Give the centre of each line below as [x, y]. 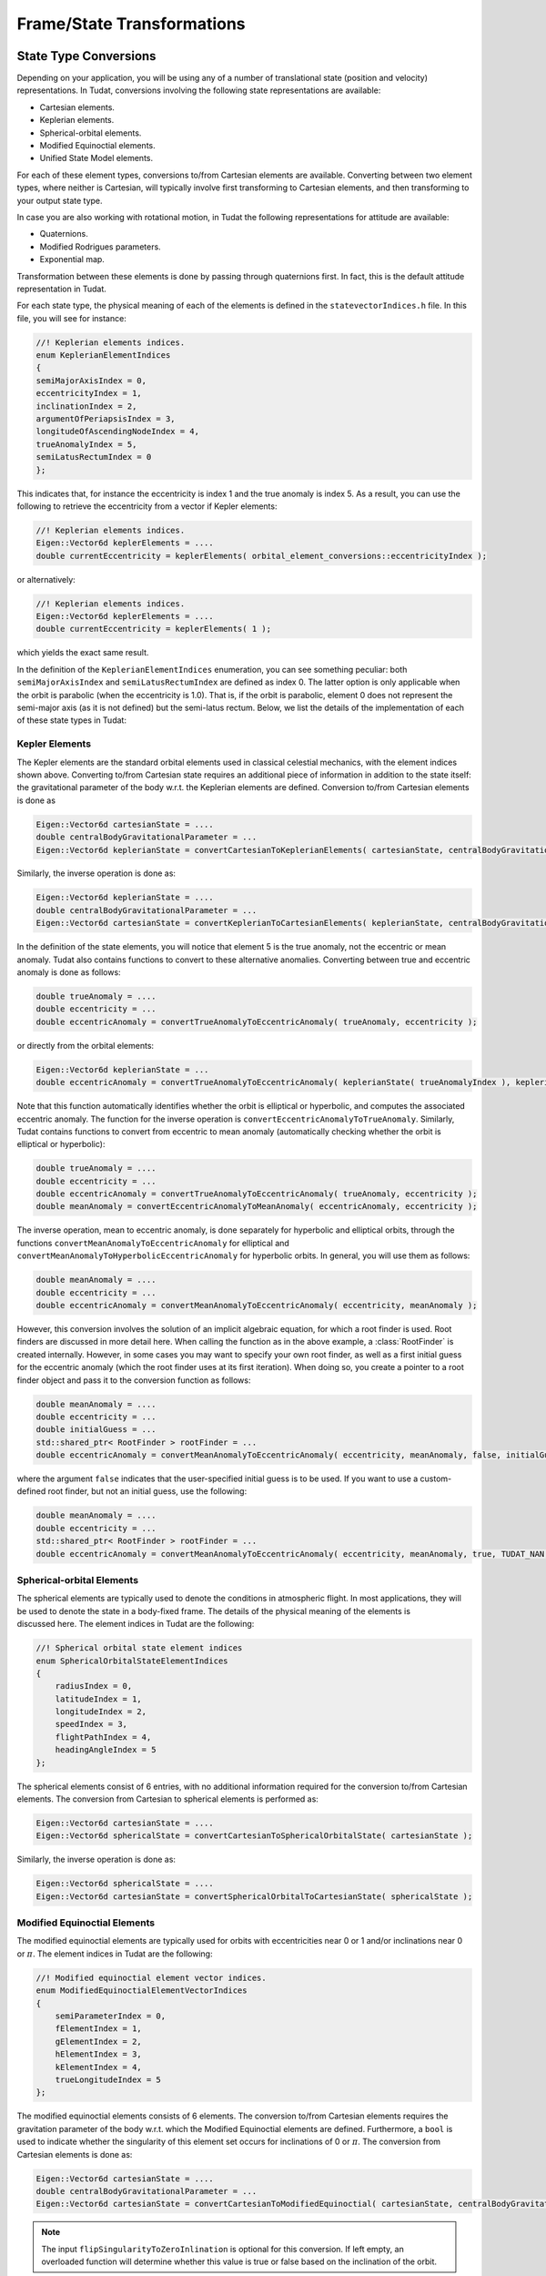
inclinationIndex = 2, [86, 406]
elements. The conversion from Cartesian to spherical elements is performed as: [167, 1799]
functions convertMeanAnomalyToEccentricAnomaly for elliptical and [153, 1243]
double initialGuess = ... [96, 1430]
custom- [436, 1478]
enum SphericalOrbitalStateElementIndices [132, 1661]
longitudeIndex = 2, [101, 1712]
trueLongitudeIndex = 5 [108, 2079]
